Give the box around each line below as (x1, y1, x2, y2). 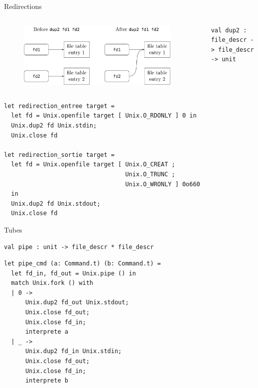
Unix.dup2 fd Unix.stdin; (11, 122, 97, 129)
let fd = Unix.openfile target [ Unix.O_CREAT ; (11, 161, 175, 168)
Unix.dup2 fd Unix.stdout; (11, 200, 101, 207)
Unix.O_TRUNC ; (125, 170, 175, 178)
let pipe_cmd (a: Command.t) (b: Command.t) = (4, 260, 161, 267)
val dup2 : (211, 26, 247, 34)
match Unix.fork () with (11, 279, 93, 287)
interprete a (25, 328, 68, 336)
